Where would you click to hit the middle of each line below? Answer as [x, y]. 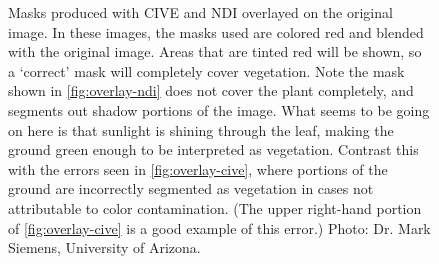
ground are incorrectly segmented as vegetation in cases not [191, 188]
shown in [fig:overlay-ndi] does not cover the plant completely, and [211, 90]
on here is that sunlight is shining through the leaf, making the [201, 129]
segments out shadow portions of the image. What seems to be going [219, 109]
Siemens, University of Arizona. [104, 247]
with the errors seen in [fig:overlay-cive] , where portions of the [198, 168]
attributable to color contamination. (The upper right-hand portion [215, 207]
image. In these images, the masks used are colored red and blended [216, 31]
